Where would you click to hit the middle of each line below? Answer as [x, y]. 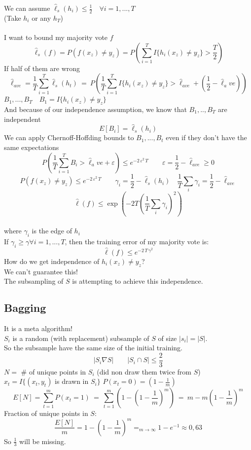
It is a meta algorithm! [38, 328]
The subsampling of [34, 281]
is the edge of [52, 231]
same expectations [32, 147]
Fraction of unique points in [46, 413]
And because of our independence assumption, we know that [95, 109]
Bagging [25, 308]
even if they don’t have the [206, 137]
